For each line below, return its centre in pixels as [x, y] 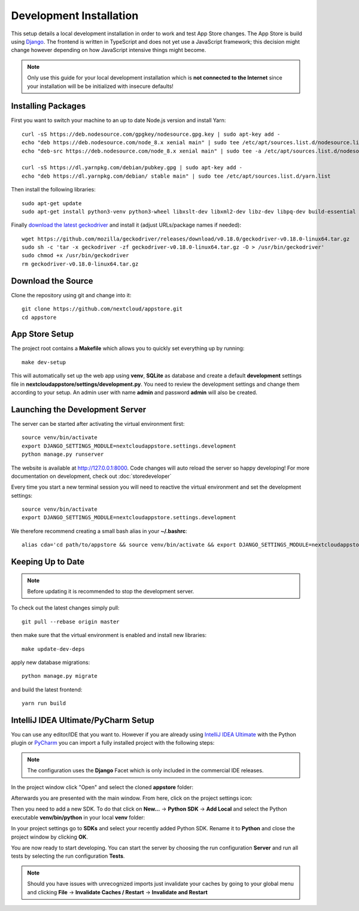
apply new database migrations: [51, 662]
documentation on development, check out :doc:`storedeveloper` [91, 476]
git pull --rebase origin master [71, 621]
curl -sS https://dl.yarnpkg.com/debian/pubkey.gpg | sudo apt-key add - [132, 168]
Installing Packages [48, 106]
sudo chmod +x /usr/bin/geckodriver [75, 255]
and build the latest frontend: [47, 689]
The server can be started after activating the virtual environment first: [98, 423]
